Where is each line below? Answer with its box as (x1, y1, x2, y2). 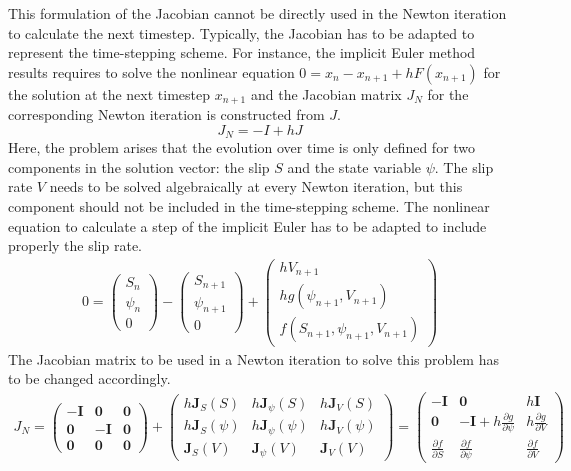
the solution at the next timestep (8, 83, 210, 104)
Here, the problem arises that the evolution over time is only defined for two (8, 137, 476, 158)
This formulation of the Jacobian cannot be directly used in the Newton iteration (8, 3, 507, 23)
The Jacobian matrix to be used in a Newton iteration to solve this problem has (8, 348, 499, 369)
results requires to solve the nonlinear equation (8, 61, 295, 82)
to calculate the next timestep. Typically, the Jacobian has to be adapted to (8, 22, 475, 43)
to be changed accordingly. (8, 368, 171, 389)
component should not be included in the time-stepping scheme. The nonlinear (8, 196, 490, 217)
